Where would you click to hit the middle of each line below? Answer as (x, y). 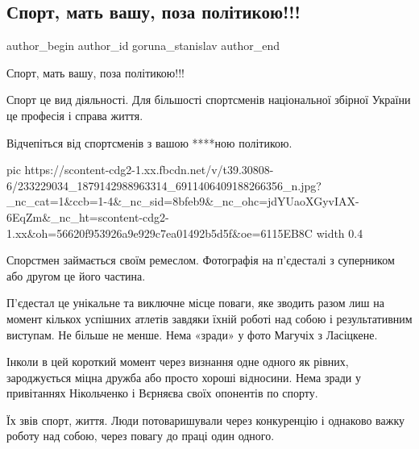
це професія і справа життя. (75, 115)
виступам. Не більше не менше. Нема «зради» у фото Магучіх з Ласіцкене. (192, 334)
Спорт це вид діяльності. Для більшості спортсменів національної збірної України (209, 100)
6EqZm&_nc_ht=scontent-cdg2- (88, 216)
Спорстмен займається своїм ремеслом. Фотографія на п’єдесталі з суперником (201, 260)
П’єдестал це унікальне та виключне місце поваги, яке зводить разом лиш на (195, 303)
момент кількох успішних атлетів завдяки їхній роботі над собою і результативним (209, 318)
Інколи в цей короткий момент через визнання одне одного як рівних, (178, 362)
